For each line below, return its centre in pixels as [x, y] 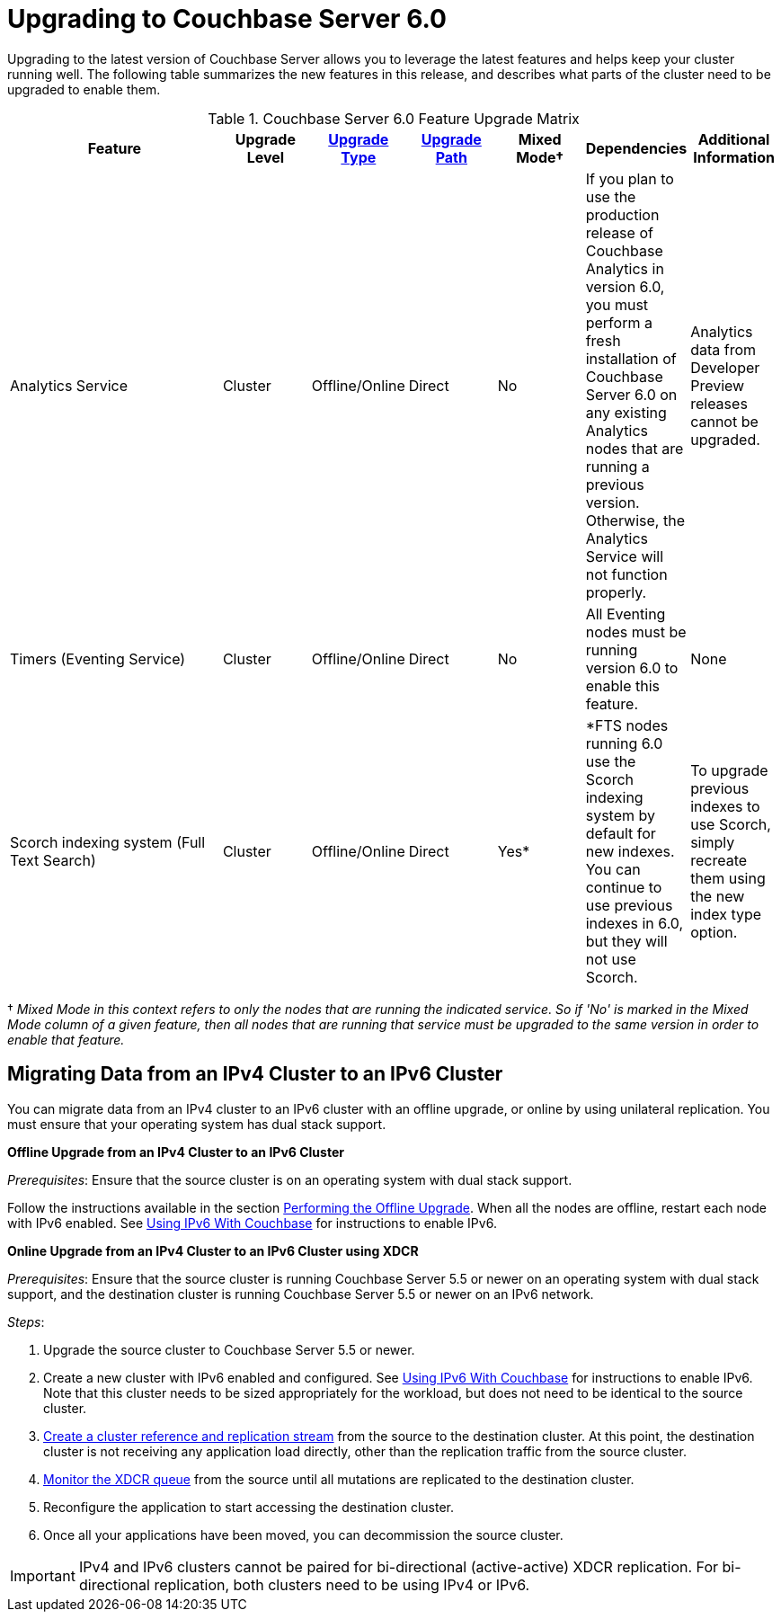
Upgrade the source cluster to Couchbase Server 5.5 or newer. [229, 1349]
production [622, 214]
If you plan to [630, 178]
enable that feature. [66, 1039]
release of [619, 232]
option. [714, 932]
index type [726, 914]
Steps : [26, 1321]
